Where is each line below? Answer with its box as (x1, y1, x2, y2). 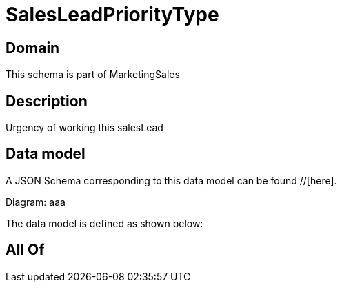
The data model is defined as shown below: (6, 217, 203, 229)
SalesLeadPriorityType (6, 3, 219, 26)
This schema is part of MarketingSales (6, 68, 180, 81)
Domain (6, 39, 60, 57)
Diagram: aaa (6, 195, 66, 208)
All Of (6, 241, 45, 259)
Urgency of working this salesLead (6, 122, 163, 134)
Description (6, 92, 88, 110)
